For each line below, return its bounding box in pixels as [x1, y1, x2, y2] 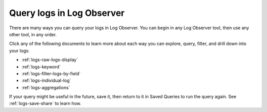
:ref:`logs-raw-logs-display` [21, 57, 78, 63]
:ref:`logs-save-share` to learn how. [9, 101, 82, 107]
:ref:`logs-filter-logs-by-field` [21, 70, 81, 76]
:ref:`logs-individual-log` [21, 77, 71, 84]
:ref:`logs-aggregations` [21, 84, 70, 90]
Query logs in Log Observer [9, 7, 125, 18]
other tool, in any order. [9, 31, 57, 37]
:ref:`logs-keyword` [21, 63, 61, 69]
